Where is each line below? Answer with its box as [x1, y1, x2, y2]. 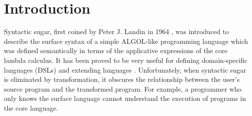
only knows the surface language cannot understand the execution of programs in [4, 93, 246, 103]
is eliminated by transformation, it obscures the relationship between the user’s [4, 74, 240, 84]
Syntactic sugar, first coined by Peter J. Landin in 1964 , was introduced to [4, 26, 229, 37]
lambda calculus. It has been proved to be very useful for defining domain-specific [4, 55, 248, 65]
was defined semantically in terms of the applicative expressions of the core [4, 45, 228, 56]
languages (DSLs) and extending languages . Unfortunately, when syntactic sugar [4, 64, 246, 75]
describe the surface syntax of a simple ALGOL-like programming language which [4, 36, 248, 46]
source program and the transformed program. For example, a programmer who [4, 83, 242, 94]
